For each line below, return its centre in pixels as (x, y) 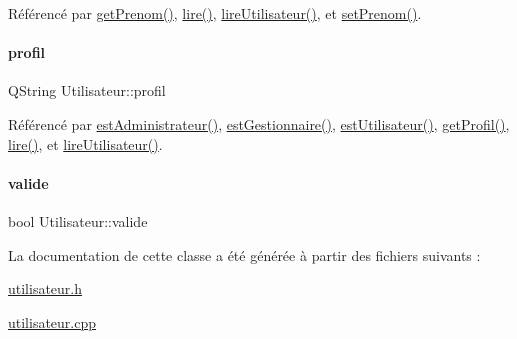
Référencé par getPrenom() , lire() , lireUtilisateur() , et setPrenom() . (215, 13)
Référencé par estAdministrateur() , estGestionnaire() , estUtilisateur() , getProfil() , (259, 123)
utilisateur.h (45, 288)
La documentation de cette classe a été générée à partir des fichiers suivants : (244, 254)
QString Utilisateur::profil (87, 90)
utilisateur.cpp (52, 321)
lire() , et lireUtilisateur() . (85, 143)
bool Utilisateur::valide (78, 220)
